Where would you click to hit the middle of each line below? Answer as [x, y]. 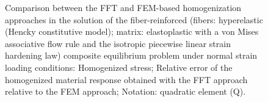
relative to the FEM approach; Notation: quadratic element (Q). [125, 91]
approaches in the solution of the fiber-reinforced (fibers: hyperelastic [134, 19]
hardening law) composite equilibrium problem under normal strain [131, 55]
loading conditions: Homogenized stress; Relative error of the [119, 67]
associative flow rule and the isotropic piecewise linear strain [118, 43]
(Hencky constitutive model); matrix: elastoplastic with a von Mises [132, 31]
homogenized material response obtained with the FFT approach [126, 79]
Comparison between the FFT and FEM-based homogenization [123, 7]
